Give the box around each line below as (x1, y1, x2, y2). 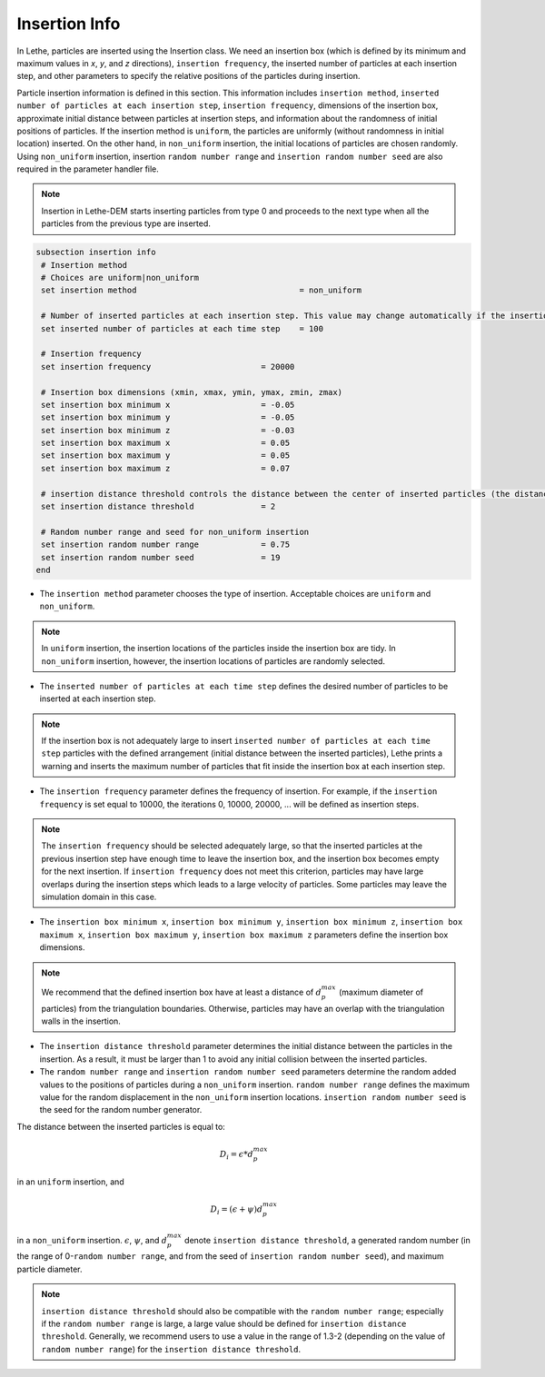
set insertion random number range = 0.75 (41, 540, 291, 550)
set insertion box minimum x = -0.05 (41, 400, 295, 410)
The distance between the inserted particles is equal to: (16, 1121, 226, 1132)
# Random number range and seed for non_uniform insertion (41, 527, 310, 537)
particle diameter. (16, 1263, 83, 1274)
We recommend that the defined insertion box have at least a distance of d (41, 986, 322, 997)
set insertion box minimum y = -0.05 (41, 412, 295, 422)
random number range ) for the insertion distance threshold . (41, 1343, 302, 1354)
